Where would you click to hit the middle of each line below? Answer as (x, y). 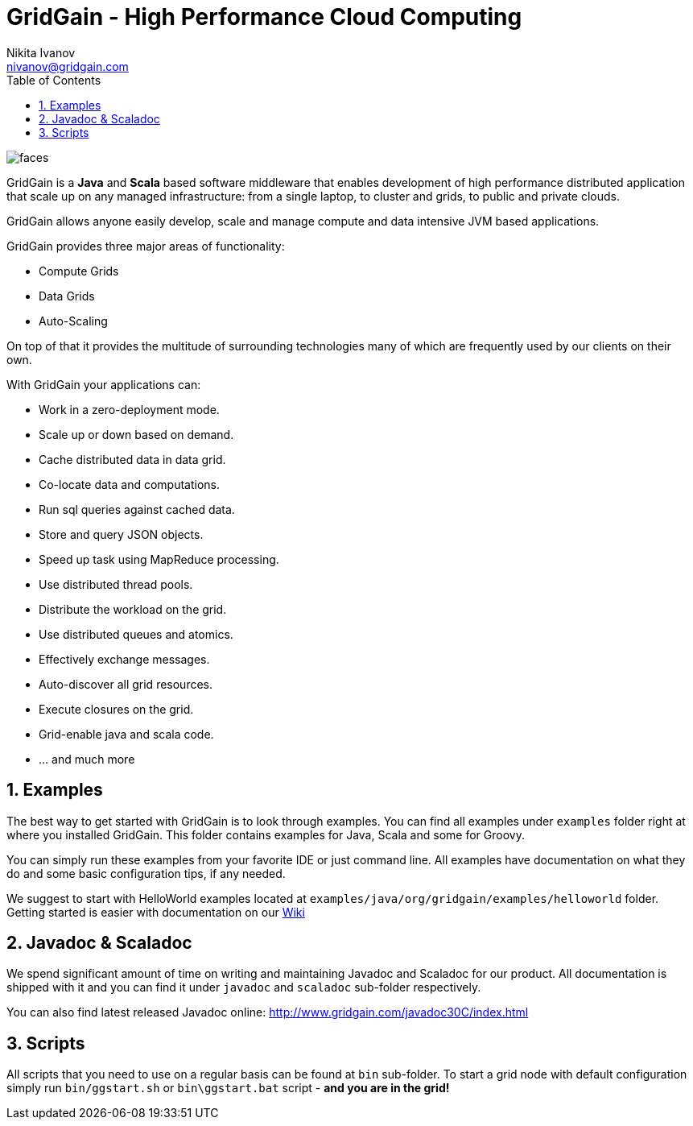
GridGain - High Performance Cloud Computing (264, 17)
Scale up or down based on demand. (136, 434)
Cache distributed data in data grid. (132, 459)
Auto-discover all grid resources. (126, 684)
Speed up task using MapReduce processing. (159, 559)
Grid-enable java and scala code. (126, 734)
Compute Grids (79, 271)
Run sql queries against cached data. (137, 509)
